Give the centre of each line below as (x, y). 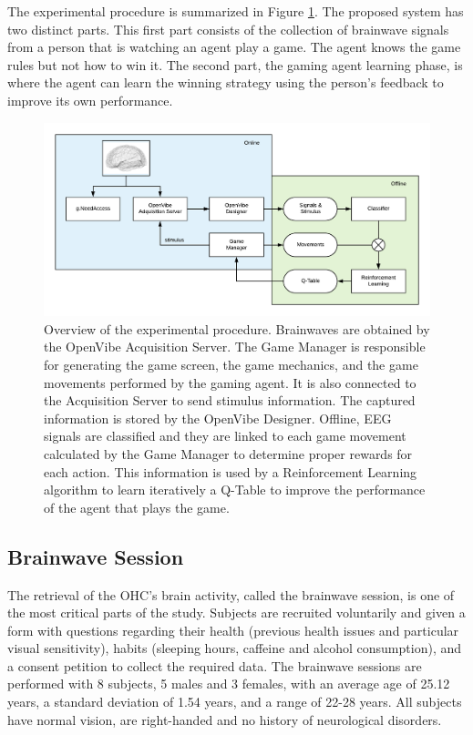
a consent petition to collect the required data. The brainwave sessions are (215, 665)
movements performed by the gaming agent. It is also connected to (230, 382)
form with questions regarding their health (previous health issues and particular (233, 630)
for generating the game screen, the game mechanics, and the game (231, 364)
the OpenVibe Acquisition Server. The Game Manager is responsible (235, 347)
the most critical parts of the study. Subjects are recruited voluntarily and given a (236, 612)
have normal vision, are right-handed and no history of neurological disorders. (225, 719)
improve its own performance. (90, 100)
